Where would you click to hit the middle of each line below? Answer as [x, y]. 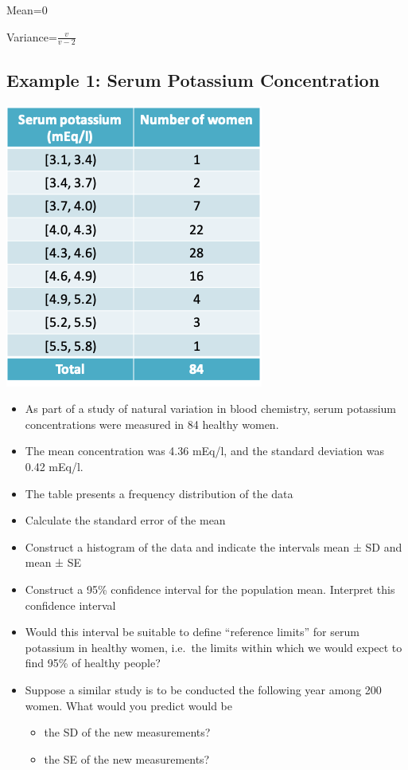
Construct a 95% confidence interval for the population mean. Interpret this [210, 589]
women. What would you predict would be [129, 705]
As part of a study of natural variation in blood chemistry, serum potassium [210, 409]
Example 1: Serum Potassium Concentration [193, 79]
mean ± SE [53, 562]
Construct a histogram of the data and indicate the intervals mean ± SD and [214, 546]
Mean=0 [27, 10]
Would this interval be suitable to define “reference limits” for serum [192, 632]
